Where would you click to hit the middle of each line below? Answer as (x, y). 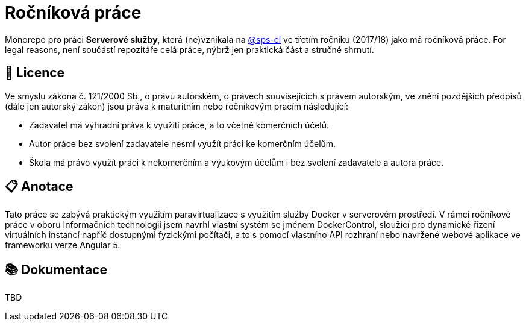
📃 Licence (35, 73)
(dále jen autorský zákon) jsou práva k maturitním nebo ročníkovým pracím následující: (177, 106)
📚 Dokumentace (56, 269)
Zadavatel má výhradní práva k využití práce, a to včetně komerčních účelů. (179, 125)
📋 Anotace (39, 187)
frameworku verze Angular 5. (63, 245)
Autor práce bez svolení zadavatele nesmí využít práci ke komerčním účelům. (183, 143)
